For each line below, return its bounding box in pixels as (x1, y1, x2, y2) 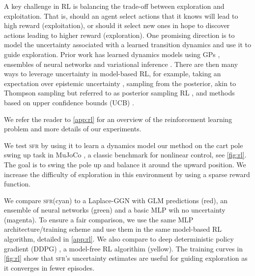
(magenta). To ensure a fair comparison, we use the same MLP (4, 214, 194, 224)
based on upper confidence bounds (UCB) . (4, 97, 134, 107)
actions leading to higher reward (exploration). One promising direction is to (4, 30, 235, 40)
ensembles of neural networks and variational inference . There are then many (4, 59, 238, 69)
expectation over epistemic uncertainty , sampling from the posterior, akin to (4, 78, 236, 88)
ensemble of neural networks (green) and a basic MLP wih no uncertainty (4, 205, 226, 215)
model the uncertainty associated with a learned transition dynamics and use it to (4, 39, 251, 50)
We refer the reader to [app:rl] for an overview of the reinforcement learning (4, 114, 232, 124)
